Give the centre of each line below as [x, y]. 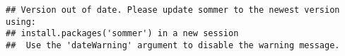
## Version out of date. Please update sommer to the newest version [173, 10]
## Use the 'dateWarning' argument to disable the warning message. [173, 45]
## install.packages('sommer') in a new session [122, 34]
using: [21, 22]
